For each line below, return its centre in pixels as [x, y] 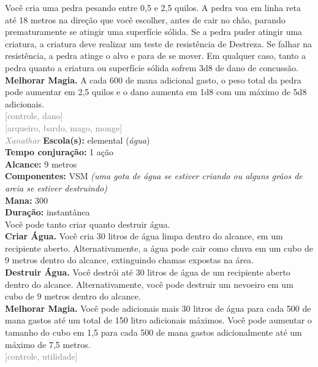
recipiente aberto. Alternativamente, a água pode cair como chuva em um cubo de [159, 248]
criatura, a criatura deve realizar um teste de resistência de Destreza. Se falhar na [158, 43]
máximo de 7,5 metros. [48, 344]
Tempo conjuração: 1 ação [59, 152]
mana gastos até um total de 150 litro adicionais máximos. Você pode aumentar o [158, 320]
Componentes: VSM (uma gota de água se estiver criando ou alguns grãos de [154, 176]
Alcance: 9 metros [41, 164]
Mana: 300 [27, 200]
